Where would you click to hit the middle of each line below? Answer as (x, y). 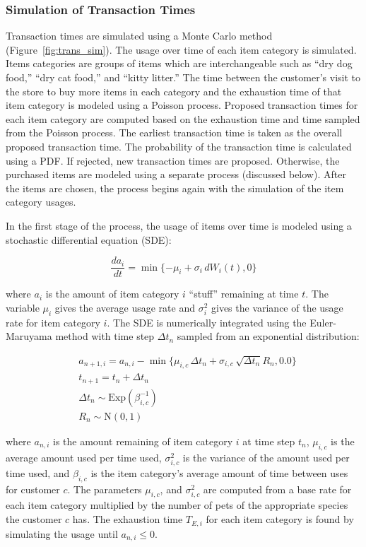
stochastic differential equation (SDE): (89, 239)
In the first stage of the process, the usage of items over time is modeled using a (179, 225)
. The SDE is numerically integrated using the (207, 322)
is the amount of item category (112, 294)
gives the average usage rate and (125, 307)
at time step (269, 441)
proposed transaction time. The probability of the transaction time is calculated (179, 146)
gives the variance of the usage (277, 307)
